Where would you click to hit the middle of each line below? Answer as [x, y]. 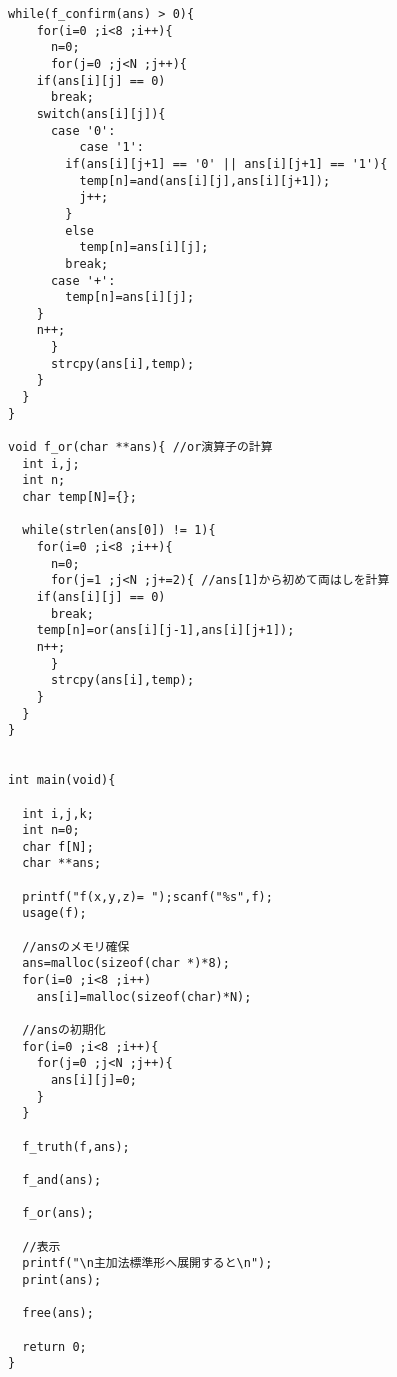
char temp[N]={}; [79, 497]
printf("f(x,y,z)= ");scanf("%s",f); [147, 896]
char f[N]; [58, 846]
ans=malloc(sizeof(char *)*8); [126, 963]
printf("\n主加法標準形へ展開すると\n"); [147, 1263]
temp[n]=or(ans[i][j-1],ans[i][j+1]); [165, 630]
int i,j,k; [58, 813]
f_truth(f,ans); [76, 1146]
